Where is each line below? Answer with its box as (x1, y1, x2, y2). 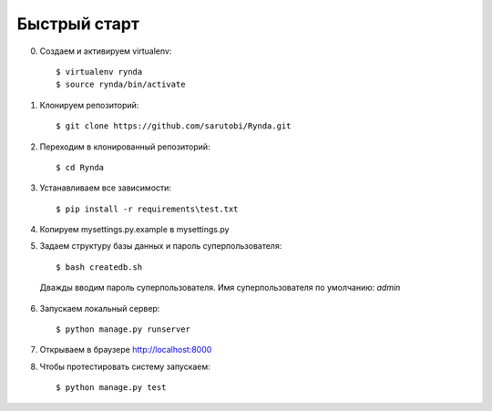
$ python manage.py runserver (56, 324, 191, 334)
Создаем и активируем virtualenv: (39, 46, 172, 57)
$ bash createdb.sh (56, 262, 143, 272)
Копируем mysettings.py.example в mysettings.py (39, 224, 230, 235)
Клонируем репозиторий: (39, 99, 139, 110)
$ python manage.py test (56, 383, 167, 393)
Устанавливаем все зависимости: (39, 182, 172, 193)
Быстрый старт (16, 14, 140, 34)
